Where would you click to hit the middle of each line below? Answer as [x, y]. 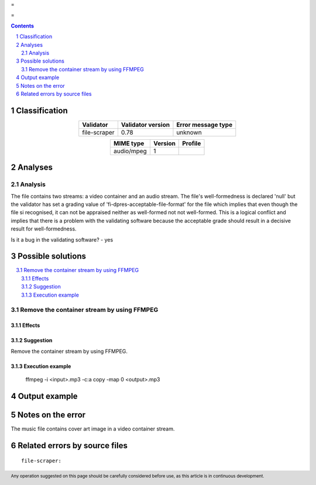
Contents [23, 26]
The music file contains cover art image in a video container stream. [93, 429]
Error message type [205, 125]
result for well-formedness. [44, 229]
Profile [192, 143]
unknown [189, 132]
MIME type [129, 143]
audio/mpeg [130, 151]
